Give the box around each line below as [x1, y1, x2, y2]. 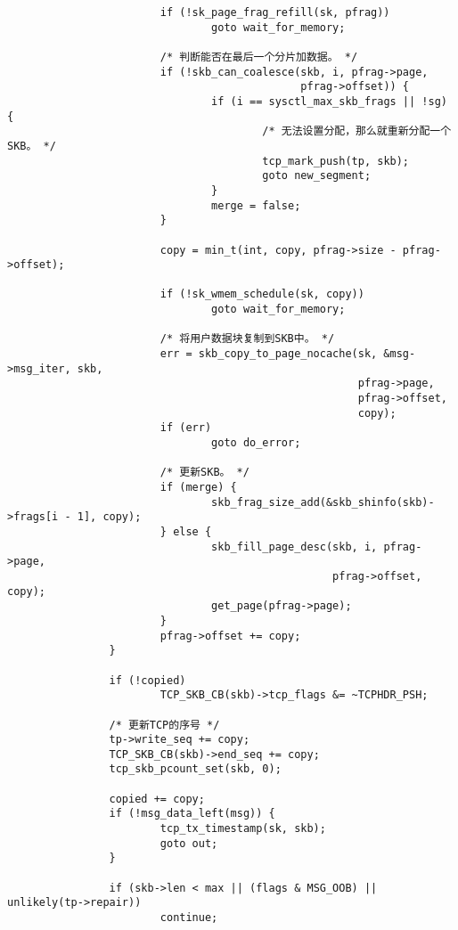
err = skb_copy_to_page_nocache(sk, [159, 347, 378, 361]
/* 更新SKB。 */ [159, 466, 249, 479]
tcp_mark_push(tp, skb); [262, 154, 410, 167]
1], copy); [77, 510, 142, 524]
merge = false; [211, 199, 301, 212]
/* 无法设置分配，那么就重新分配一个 [262, 125, 452, 138]
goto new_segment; [262, 169, 372, 183]
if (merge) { [159, 481, 237, 494]
